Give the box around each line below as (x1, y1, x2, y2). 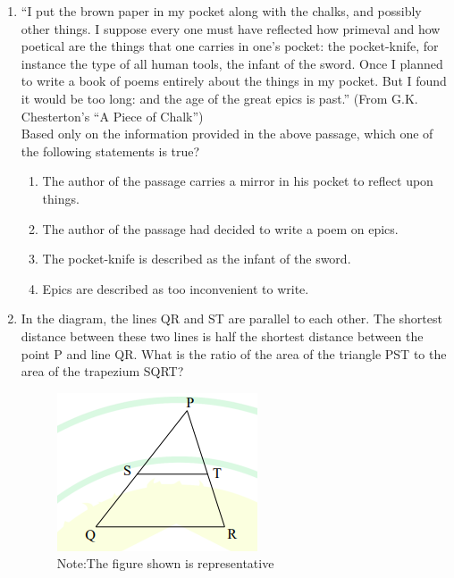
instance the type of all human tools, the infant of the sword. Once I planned (21, 54, 443, 72)
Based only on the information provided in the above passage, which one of (21, 124, 433, 143)
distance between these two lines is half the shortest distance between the (21, 326, 424, 345)
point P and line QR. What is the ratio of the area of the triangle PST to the (21, 344, 447, 363)
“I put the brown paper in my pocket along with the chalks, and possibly (21, 2, 422, 20)
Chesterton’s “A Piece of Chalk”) (21, 106, 204, 125)
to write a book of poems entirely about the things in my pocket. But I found (21, 71, 447, 90)
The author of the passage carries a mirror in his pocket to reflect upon (42, 172, 433, 190)
